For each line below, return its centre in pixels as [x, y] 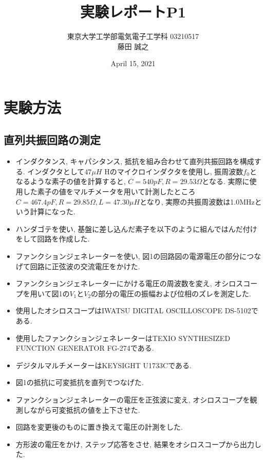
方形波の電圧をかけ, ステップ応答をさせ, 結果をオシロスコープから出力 [135, 444]
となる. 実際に [226, 181]
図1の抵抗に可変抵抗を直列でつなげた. [80, 382]
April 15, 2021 [133, 63]
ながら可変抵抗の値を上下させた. [85, 409]
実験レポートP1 [133, 12]
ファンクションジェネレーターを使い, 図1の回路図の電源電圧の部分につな [138, 256]
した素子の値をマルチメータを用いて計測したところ [109, 192]
